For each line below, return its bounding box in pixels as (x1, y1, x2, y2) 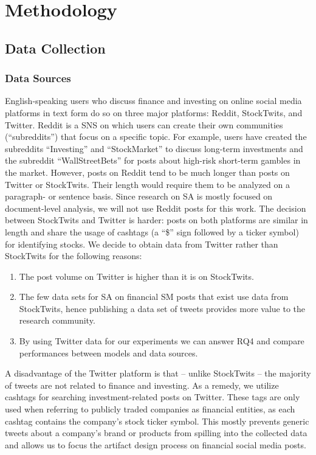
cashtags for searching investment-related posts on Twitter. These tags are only (5, 391, 300, 403)
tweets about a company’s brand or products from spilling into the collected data (5, 426, 307, 439)
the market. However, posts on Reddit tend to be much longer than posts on (5, 165, 290, 178)
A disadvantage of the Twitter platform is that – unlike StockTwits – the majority (5, 367, 311, 380)
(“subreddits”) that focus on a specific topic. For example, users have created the (5, 130, 307, 143)
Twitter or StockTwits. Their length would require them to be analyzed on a (5, 178, 290, 190)
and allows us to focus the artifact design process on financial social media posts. (5, 438, 306, 451)
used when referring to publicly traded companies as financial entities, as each (5, 403, 295, 415)
